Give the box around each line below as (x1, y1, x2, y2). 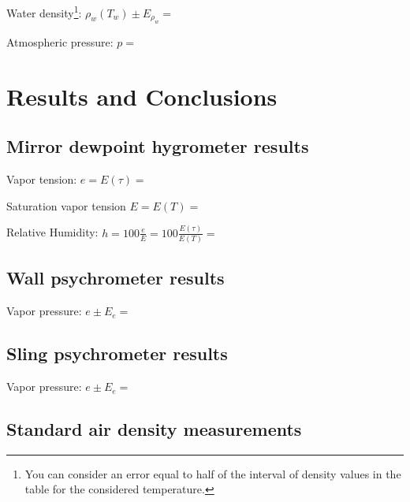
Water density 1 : (6, 2, 82, 20)
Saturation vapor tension (6, 197, 126, 214)
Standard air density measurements (6, 417, 302, 441)
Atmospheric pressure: (6, 34, 114, 50)
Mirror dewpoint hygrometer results (6, 134, 309, 158)
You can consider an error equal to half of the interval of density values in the (24, 465, 401, 482)
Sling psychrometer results (6, 341, 228, 366)
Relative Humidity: (6, 224, 99, 240)
